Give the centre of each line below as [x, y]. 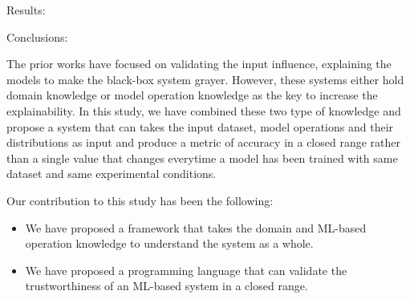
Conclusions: [37, 36]
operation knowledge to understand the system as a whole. [169, 243]
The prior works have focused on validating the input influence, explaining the [199, 64]
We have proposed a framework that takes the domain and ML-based [196, 227]
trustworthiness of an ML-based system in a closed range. [166, 286]
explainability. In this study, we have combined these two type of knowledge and [204, 110]
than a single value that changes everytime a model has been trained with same [202, 158]
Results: [26, 10]
